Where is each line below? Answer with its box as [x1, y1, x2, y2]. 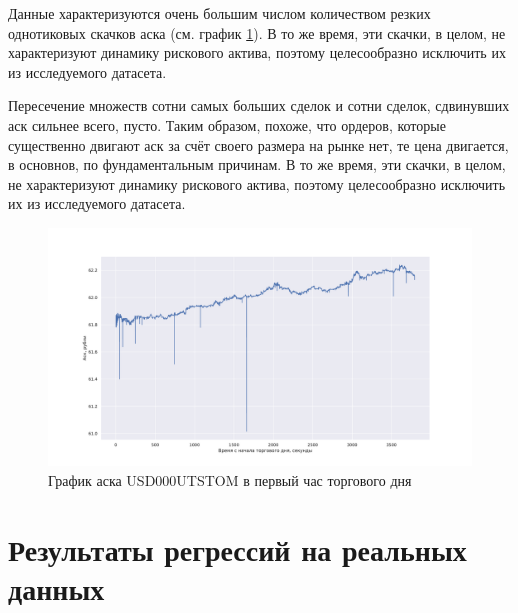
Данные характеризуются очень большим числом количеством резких [8, 3, 431, 23]
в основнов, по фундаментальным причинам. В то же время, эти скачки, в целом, [8, 154, 506, 175]
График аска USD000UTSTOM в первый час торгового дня [48, 470, 412, 491]
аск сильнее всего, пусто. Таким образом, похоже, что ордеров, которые [8, 114, 446, 135]
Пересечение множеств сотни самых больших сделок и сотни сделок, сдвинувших [8, 95, 510, 116]
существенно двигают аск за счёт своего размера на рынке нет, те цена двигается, [8, 134, 509, 155]
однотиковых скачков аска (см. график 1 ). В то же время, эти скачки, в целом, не [8, 22, 506, 43]
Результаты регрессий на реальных [8, 528, 467, 569]
